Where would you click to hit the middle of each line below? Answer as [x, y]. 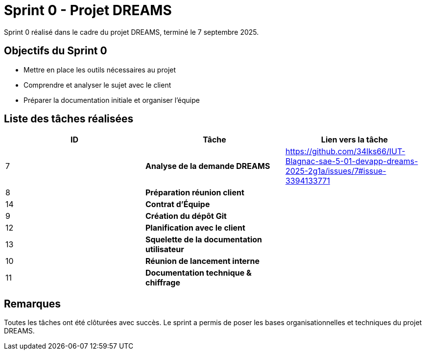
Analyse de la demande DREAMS [208, 166]
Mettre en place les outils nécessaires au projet [100, 70]
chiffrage [163, 283]
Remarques [33, 304]
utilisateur [165, 249]
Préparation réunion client [195, 193]
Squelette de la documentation [203, 240]
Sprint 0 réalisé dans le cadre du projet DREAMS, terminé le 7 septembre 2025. [131, 32]
